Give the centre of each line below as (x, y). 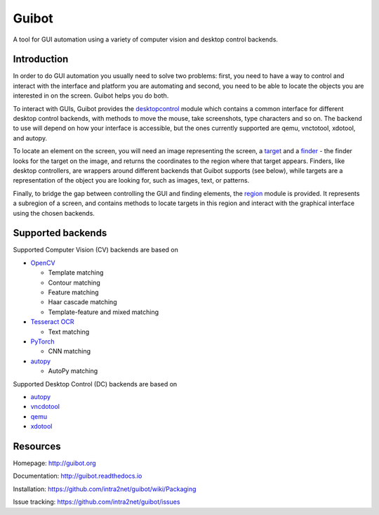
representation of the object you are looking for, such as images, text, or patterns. (131, 181)
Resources (37, 446)
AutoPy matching (73, 371)
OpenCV (43, 263)
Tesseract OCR (52, 322)
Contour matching (74, 282)
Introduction (41, 59)
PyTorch (42, 341)
